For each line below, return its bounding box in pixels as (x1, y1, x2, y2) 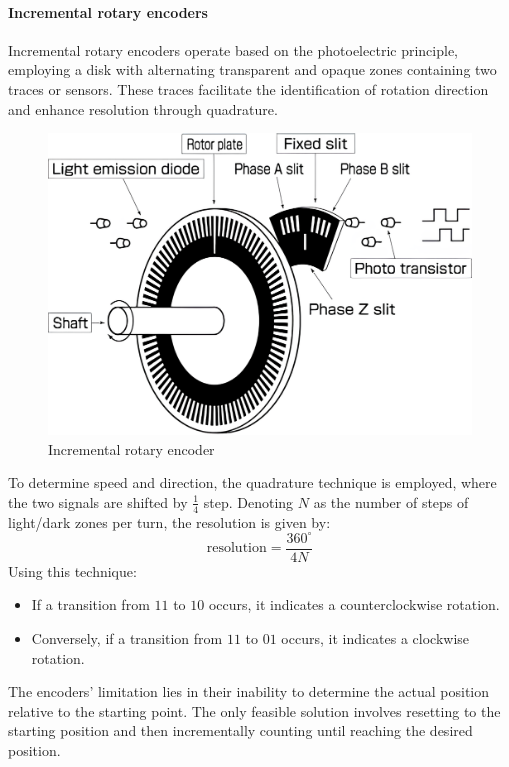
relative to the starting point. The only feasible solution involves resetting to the (8, 700, 501, 721)
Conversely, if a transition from (31, 627, 223, 648)
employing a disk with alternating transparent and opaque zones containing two (8, 59, 497, 80)
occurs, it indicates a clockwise (281, 627, 470, 648)
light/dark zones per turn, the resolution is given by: (8, 511, 331, 532)
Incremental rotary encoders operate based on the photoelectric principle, (8, 39, 458, 60)
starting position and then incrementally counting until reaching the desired (8, 720, 473, 741)
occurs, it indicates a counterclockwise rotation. (208, 594, 500, 615)
